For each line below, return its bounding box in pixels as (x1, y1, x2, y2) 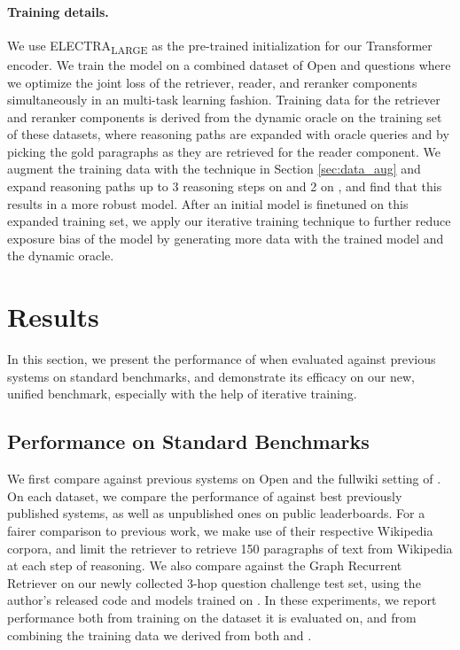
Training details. (7, 2, 109, 20)
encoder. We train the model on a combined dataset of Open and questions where (7, 55, 451, 74)
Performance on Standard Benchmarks (7, 428, 370, 455)
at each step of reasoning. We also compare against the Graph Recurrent (7, 556, 402, 575)
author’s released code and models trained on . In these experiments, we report (7, 591, 437, 609)
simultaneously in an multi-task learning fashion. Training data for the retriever (7, 90, 441, 109)
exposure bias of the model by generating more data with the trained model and (7, 228, 444, 247)
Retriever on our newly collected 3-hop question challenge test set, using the (7, 573, 421, 592)
